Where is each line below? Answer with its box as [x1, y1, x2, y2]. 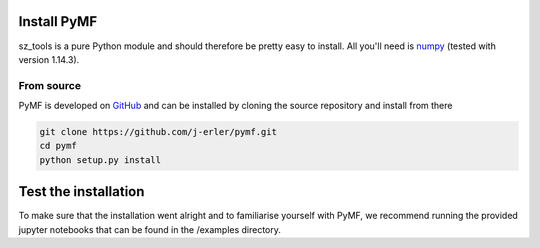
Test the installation [18, 183, 145, 200]
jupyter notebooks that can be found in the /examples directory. [18, 223, 282, 235]
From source [18, 78, 82, 92]
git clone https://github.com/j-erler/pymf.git [39, 126, 277, 138]
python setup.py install [39, 154, 162, 165]
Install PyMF [18, 13, 98, 30]
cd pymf [39, 140, 77, 152]
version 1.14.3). [18, 53, 80, 65]
